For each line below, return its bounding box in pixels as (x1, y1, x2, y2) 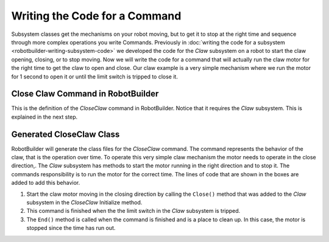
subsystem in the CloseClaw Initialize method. (26, 199, 143, 206)
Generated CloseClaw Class (11, 129, 120, 139)
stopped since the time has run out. (26, 224, 116, 232)
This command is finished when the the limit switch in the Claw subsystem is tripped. (26, 207, 241, 215)
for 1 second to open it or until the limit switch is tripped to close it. (11, 73, 178, 80)
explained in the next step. (11, 113, 78, 120)
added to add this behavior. (11, 179, 80, 187)
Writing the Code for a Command (11, 9, 182, 22)
